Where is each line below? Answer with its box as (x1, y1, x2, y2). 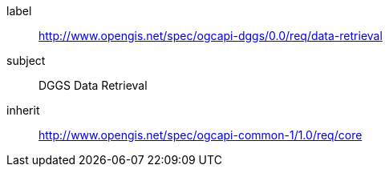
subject (6, 54, 46, 67)
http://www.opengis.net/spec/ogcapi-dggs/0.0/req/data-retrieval (38, 29, 383, 42)
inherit (6, 103, 40, 117)
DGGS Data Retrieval (38, 78, 148, 92)
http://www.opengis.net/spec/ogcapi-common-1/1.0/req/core (38, 128, 363, 142)
